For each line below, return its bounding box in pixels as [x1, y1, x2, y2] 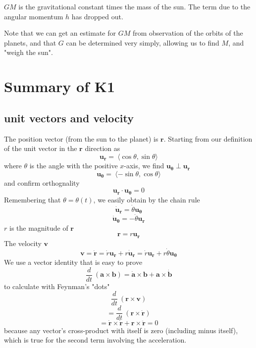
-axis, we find [124, 160, 164, 171]
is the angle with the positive [29, 160, 118, 171]
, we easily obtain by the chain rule [93, 194, 200, 204]
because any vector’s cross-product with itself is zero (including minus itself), [4, 325, 238, 335]
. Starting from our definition [163, 133, 253, 144]
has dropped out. [71, 11, 123, 21]
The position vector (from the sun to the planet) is [4, 133, 158, 144]
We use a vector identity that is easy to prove [4, 257, 143, 267]
